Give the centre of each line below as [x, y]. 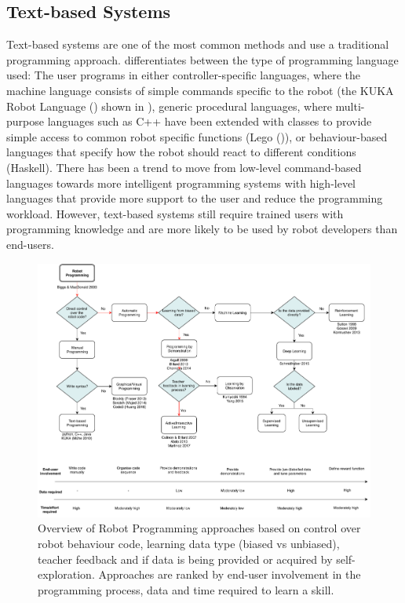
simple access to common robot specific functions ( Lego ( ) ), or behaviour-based [197, 136]
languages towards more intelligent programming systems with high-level [181, 183]
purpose [25, 121]
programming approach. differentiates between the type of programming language [202, 59]
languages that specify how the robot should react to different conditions [181, 152]
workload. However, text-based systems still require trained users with [175, 213]
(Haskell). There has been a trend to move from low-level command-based [184, 167]
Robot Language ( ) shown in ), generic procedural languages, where [169, 106]
